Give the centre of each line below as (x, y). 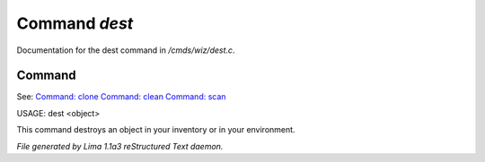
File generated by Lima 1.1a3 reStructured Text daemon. (120, 146)
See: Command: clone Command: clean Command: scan (121, 97)
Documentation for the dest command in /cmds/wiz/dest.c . (126, 50)
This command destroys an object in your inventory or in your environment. (156, 130)
